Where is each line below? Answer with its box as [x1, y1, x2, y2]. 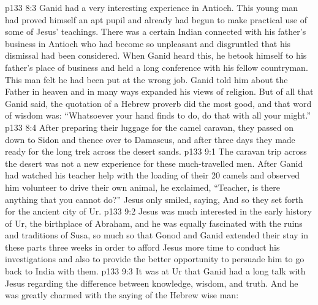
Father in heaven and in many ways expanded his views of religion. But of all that [5, 85, 314, 98]
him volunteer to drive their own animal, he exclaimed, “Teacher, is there [5, 180, 281, 193]
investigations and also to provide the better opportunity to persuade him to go [5, 252, 305, 265]
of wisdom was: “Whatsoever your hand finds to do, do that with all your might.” [5, 109, 311, 122]
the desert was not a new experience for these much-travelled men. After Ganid [5, 156, 303, 169]
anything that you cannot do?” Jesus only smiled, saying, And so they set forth [5, 193, 303, 205]
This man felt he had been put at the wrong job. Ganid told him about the [5, 73, 288, 86]
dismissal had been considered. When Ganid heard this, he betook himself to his [5, 49, 307, 62]
